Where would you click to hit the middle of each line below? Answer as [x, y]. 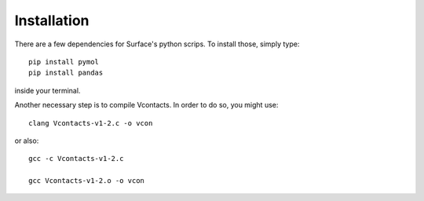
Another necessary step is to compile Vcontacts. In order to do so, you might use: [146, 105]
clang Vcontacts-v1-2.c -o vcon [91, 123]
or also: [27, 141]
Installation [52, 20]
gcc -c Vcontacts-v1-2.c [76, 159]
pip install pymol [64, 62]
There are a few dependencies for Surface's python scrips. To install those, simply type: [157, 44]
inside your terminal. [48, 90]
